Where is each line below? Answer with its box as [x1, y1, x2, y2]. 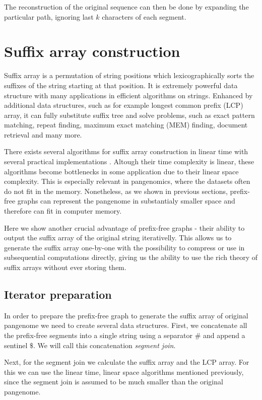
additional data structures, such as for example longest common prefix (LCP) [4, 100, 243, 110]
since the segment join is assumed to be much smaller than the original [4, 376, 223, 387]
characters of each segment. [102, 11, 186, 22]
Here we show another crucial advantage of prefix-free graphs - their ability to [4, 222, 245, 233]
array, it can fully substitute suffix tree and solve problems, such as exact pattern [4, 109, 255, 120]
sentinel [4, 340, 28, 350]
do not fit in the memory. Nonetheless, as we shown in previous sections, [4, 185, 228, 196]
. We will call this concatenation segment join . [33, 340, 176, 350]
